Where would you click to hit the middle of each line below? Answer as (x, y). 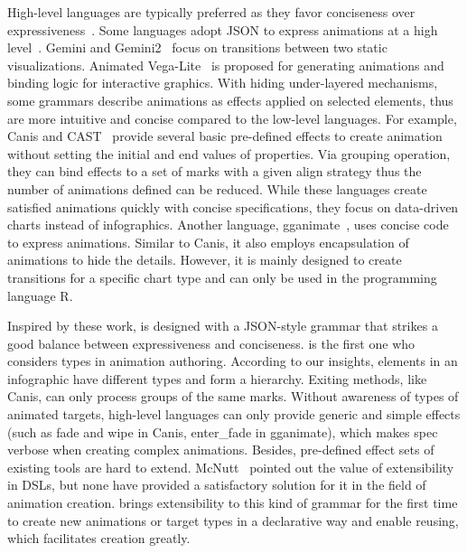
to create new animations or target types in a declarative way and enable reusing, (233, 520)
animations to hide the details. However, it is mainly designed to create (205, 260)
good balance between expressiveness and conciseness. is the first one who (211, 343)
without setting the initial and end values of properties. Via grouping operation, (229, 153)
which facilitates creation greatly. (99, 538)
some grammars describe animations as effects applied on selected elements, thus (230, 100)
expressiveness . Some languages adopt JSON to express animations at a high (223, 29)
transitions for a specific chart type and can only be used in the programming (222, 277)
